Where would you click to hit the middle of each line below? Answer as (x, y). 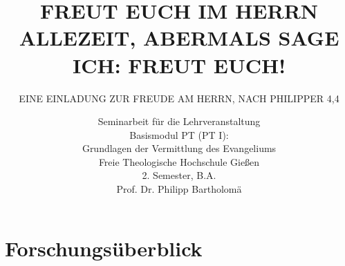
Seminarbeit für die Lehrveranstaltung (179, 121)
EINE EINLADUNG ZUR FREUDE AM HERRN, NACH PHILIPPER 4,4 (179, 98)
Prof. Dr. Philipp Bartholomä (179, 189)
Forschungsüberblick (104, 248)
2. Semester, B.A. (179, 175)
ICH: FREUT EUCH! (179, 65)
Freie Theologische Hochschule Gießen (179, 161)
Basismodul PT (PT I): (179, 134)
